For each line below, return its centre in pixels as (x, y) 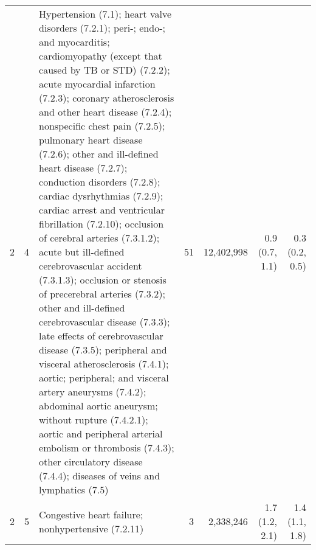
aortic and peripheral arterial (101, 433)
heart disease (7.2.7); (83, 168)
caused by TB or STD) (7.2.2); (105, 70)
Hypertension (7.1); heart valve (105, 14)
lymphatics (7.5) (74, 489)
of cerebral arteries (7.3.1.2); (99, 238)
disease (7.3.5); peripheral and (103, 350)
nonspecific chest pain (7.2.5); (102, 126)
